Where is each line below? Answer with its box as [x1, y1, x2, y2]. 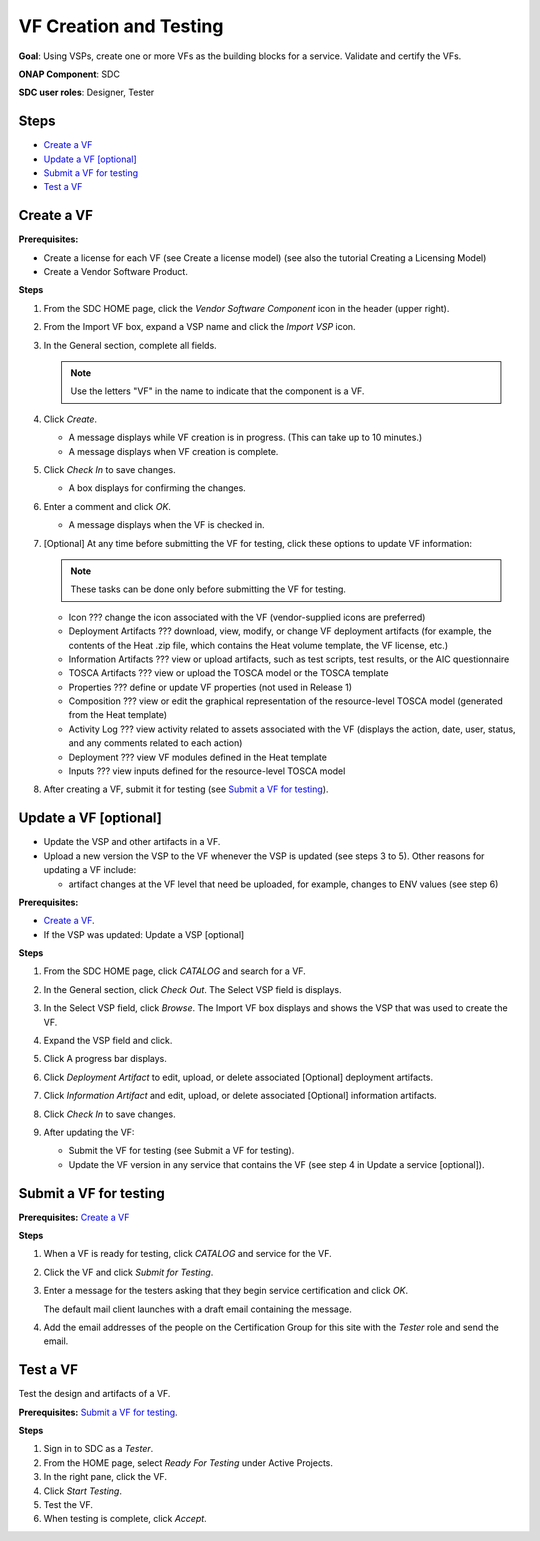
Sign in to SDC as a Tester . [43, 1443, 154, 1455]
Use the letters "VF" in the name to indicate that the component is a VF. [70, 385, 365, 397]
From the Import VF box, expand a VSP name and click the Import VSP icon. [43, 321, 356, 333]
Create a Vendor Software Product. [43, 266, 189, 278]
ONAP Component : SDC [18, 68, 120, 80]
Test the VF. [43, 1499, 94, 1511]
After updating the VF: [43, 1126, 135, 1138]
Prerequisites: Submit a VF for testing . [18, 1406, 179, 1418]
